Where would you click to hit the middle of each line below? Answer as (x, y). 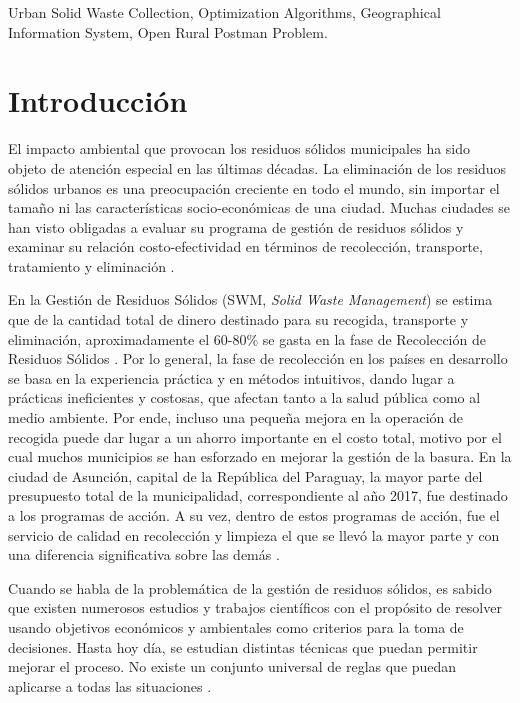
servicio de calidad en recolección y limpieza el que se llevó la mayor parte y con (254, 534)
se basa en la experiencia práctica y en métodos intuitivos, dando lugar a (231, 377)
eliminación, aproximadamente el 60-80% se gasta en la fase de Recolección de (247, 338)
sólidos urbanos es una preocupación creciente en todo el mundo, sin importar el (254, 187)
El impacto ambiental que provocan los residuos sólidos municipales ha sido (239, 148)
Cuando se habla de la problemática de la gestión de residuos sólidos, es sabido (250, 587)
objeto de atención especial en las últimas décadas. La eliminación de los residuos (257, 167)
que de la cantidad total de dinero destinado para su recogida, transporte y (238, 319)
